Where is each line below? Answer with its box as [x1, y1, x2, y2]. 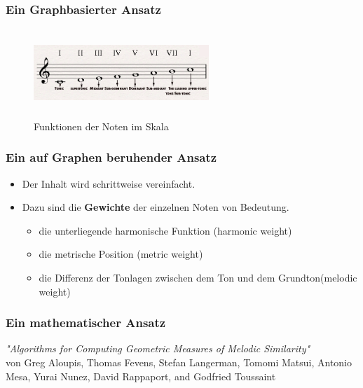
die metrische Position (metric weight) [39, 247, 203, 261]
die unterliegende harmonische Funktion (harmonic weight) [39, 223, 292, 237]
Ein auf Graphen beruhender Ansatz [6, 148, 217, 166]
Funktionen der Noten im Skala [34, 118, 169, 133]
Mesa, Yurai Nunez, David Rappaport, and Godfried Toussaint [6, 368, 276, 383]
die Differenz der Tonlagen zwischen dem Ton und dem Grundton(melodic [39, 270, 357, 284]
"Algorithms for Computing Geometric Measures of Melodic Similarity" [6, 341, 310, 356]
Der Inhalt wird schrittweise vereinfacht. [22, 176, 196, 190]
